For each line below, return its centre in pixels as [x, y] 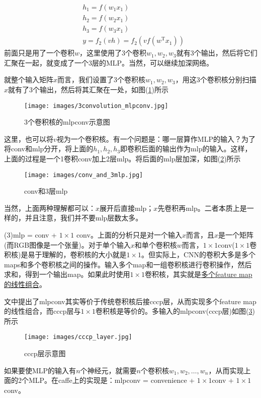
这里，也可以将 [29, 138]
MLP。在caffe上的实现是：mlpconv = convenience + [112, 380]
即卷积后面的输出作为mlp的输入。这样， [186, 149]
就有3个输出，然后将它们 [217, 53]
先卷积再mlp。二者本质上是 [202, 208]
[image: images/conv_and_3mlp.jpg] [84, 175]
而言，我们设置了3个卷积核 [102, 79]
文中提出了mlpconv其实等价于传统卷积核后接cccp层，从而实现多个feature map [130, 301]
